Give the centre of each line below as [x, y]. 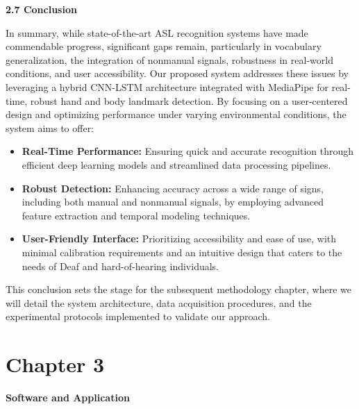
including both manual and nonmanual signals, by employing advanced [173, 202]
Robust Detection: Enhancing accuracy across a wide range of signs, [173, 188]
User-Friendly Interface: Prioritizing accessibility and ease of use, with [179, 239]
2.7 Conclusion [41, 9]
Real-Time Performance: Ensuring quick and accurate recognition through [188, 151]
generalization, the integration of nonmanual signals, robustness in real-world [169, 59]
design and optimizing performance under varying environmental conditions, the [176, 114]
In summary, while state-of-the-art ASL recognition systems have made [157, 32]
